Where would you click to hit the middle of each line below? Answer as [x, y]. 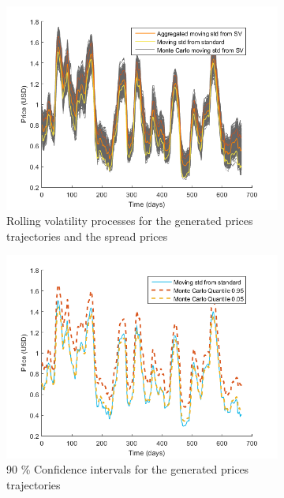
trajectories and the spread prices [87, 236]
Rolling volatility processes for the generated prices [130, 221]
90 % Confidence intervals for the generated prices [128, 469]
